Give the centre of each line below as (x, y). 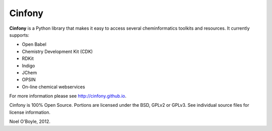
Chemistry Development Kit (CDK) (57, 51)
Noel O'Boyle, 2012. (30, 121)
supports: (19, 35)
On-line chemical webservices (53, 87)
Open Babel (34, 44)
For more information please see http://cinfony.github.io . (68, 96)
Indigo (28, 65)
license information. (30, 112)
